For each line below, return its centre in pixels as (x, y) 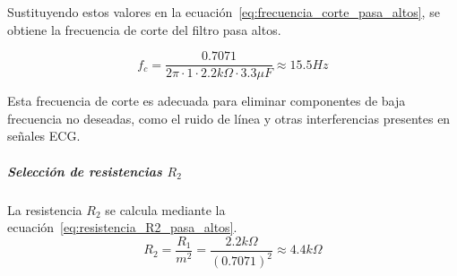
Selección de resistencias (85, 171)
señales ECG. (44, 136)
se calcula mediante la (165, 209)
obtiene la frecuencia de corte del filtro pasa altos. (144, 29)
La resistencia (45, 209)
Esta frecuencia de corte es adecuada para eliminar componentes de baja (207, 101)
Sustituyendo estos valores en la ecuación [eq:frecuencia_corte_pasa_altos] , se (224, 12)
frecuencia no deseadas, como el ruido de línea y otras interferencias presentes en (229, 118)
